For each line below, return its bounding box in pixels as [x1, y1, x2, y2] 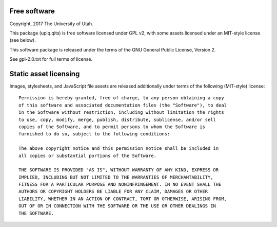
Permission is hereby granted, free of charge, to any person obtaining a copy [18, 95, 224, 101]
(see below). [9, 37, 36, 43]
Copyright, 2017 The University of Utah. [9, 21, 93, 27]
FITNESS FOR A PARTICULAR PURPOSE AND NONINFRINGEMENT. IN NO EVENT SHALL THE [18, 182, 222, 187]
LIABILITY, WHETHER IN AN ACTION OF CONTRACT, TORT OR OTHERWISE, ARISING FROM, [18, 196, 227, 202]
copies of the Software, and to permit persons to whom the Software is [18, 124, 205, 130]
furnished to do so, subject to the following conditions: [18, 131, 170, 137]
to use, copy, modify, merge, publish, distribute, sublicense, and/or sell [18, 116, 216, 123]
